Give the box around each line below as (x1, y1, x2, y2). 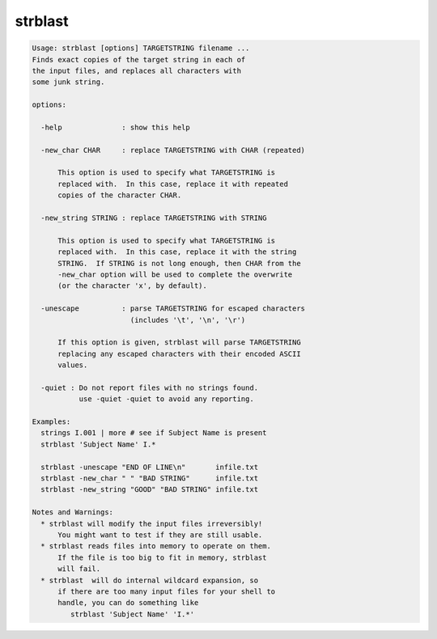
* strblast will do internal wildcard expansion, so (40, 575, 259, 585)
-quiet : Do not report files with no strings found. (40, 383, 259, 392)
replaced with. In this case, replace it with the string (57, 248, 297, 256)
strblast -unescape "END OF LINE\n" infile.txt (40, 462, 259, 472)
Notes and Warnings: (32, 508, 113, 517)
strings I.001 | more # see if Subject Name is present (40, 429, 267, 438)
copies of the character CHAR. (57, 191, 182, 200)
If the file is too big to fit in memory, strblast (57, 552, 267, 562)
